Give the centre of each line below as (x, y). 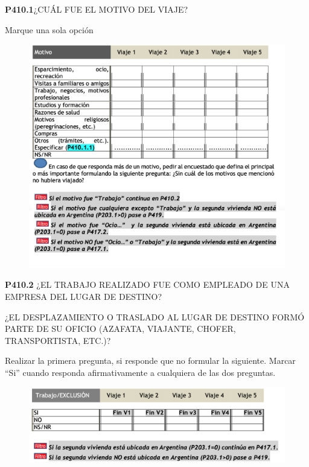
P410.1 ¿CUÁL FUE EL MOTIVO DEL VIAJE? (97, 9)
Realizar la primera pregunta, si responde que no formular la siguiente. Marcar (150, 361)
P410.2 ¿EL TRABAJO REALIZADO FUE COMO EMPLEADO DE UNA (147, 284)
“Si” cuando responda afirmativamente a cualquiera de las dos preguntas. (140, 372)
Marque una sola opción (49, 29)
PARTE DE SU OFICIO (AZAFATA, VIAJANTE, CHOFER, (120, 329)
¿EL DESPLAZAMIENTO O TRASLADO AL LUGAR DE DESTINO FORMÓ (155, 316)
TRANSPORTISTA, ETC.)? (58, 340)
